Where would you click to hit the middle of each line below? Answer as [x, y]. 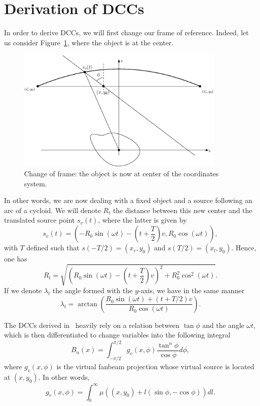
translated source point [40, 220]
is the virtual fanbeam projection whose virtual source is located [155, 366]
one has [16, 259]
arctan [87, 304]
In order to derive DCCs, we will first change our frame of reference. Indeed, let [126, 32]
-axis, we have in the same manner [191, 290]
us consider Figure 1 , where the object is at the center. [89, 42]
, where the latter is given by [143, 220]
